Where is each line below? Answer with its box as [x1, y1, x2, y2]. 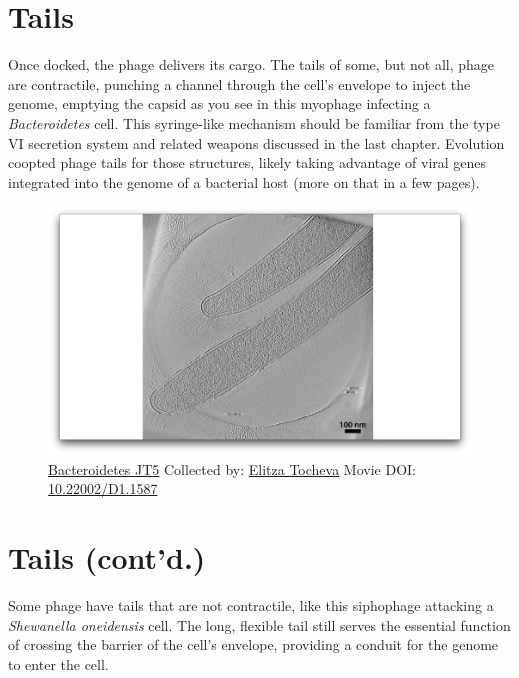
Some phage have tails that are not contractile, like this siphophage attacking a [8, 594, 494, 615]
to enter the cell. [8, 653, 109, 674]
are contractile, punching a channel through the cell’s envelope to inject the [8, 73, 471, 94]
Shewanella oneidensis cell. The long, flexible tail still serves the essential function [8, 614, 511, 635]
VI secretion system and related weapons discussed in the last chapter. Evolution [8, 132, 505, 153]
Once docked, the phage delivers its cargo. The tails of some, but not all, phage [8, 54, 495, 75]
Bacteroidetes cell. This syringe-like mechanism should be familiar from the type [8, 112, 500, 133]
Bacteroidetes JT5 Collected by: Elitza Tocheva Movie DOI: [48, 458, 416, 479]
